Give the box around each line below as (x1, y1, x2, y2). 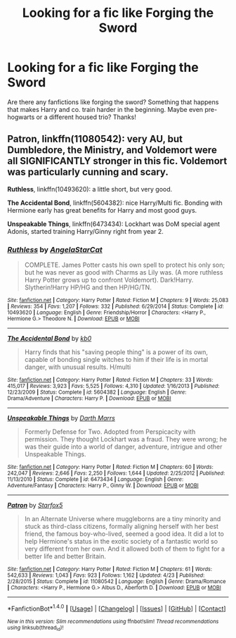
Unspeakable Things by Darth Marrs (7, 414, 116, 423)
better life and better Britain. (24, 552, 107, 561)
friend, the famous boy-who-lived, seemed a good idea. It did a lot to (24, 530, 225, 538)
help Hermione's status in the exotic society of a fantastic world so (24, 537, 218, 546)
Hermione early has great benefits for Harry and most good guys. (7, 206, 197, 214)
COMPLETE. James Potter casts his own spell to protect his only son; (24, 261, 225, 269)
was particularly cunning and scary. (7, 166, 169, 178)
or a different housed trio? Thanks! (36, 113, 137, 121)
